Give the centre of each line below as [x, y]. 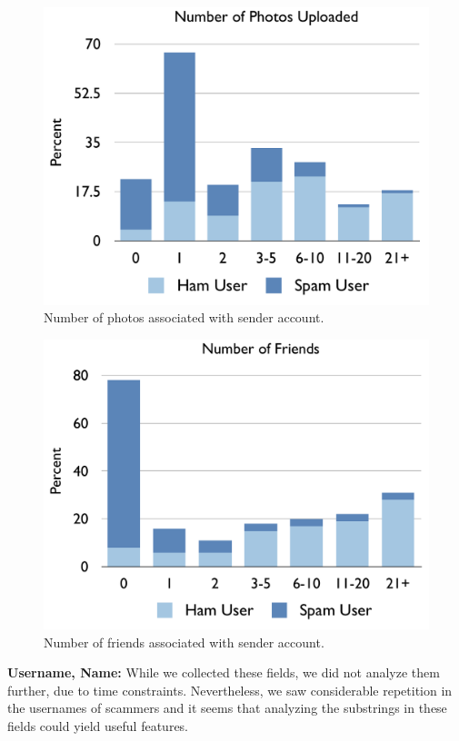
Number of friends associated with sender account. [184, 642]
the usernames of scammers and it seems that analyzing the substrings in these [227, 708]
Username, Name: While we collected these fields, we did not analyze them [224, 672]
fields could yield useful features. [98, 725]
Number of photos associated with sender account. [184, 317]
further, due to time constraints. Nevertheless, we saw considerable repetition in [230, 690]
